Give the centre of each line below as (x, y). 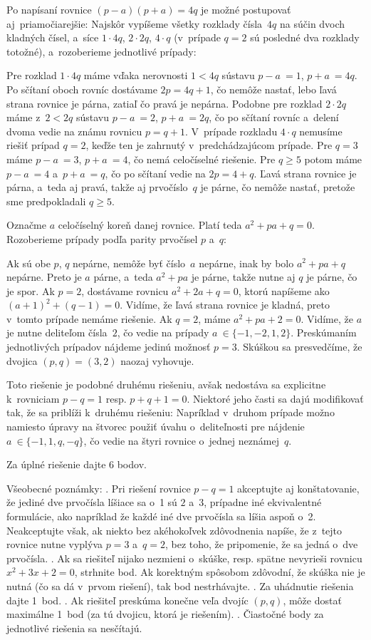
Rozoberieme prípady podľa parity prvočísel (102, 238)
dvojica (22, 360)
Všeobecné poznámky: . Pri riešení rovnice (99, 488)
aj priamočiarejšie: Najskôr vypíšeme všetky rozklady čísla (135, 23)
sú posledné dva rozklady (305, 37)
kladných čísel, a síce (53, 37)
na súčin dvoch (313, 23)
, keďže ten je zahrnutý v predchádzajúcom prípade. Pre (209, 145)
